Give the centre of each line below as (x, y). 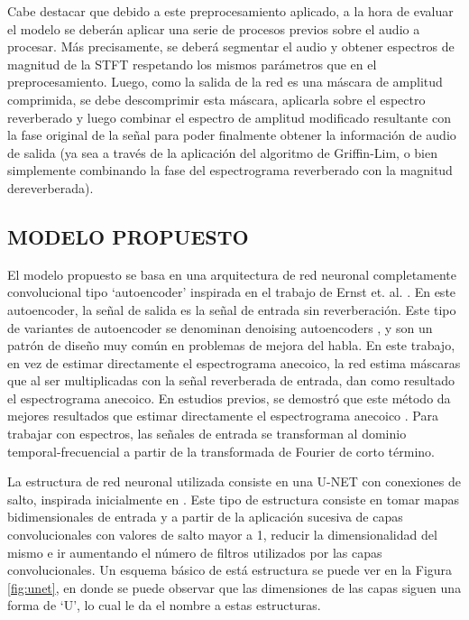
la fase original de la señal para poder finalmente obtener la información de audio (232, 135)
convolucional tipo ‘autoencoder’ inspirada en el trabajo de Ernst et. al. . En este (232, 292)
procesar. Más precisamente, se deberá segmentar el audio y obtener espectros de (231, 46)
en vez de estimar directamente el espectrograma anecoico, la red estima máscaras (234, 362)
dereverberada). (51, 187)
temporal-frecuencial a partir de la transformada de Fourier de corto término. (221, 451)
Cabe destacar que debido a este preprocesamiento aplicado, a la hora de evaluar (230, 11)
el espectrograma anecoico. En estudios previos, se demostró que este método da (229, 398)
